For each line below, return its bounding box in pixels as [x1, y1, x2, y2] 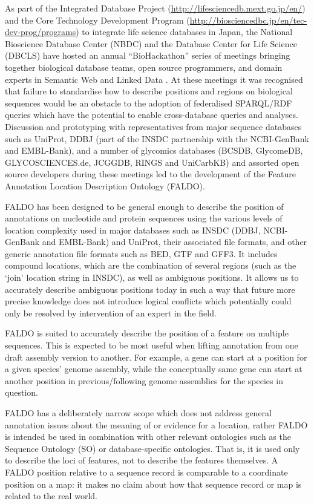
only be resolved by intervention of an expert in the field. [5, 306, 217, 319]
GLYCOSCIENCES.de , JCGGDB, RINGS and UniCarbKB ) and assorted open [5, 155, 299, 168]
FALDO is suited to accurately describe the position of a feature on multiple [5, 327, 289, 339]
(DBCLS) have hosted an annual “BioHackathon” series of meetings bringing [5, 49, 290, 62]
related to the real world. [5, 489, 97, 502]
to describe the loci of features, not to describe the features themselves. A [5, 454, 278, 466]
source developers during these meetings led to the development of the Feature [5, 168, 296, 180]
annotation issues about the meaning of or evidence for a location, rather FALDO [5, 418, 308, 431]
